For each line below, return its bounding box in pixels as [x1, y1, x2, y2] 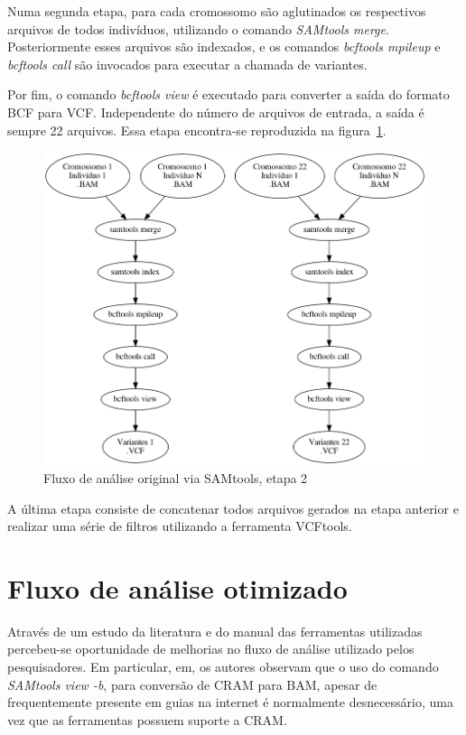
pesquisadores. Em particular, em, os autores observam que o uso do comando [7, 657, 439, 676]
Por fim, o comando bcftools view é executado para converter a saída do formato [7, 85, 450, 104]
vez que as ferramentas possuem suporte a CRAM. [7, 710, 287, 729]
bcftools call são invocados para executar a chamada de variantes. [7, 54, 368, 73]
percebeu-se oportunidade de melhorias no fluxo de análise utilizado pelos [7, 639, 415, 658]
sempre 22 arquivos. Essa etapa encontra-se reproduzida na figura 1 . [7, 120, 387, 139]
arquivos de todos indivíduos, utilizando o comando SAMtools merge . [7, 19, 389, 38]
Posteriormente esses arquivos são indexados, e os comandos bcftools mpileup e [7, 37, 441, 56]
